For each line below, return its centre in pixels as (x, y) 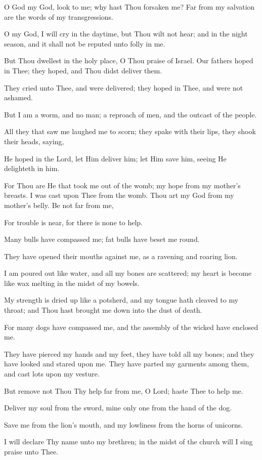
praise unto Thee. (31, 451)
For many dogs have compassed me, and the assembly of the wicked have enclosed (131, 327)
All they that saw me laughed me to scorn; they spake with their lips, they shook (130, 131)
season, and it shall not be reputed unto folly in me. (85, 43)
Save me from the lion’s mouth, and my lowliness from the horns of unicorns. (124, 424)
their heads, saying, (34, 141)
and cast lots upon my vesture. (52, 374)
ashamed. (18, 97)
